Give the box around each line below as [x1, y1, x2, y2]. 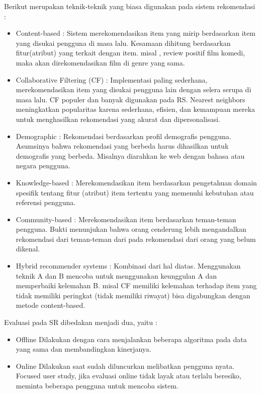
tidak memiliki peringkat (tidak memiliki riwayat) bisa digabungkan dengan [16, 290, 250, 300]
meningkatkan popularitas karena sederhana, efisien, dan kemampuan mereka [16, 104, 255, 114]
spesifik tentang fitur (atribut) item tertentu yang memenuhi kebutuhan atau [16, 187, 254, 198]
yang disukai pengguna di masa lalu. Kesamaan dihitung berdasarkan [16, 37, 231, 48]
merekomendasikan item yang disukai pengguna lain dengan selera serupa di [16, 84, 251, 95]
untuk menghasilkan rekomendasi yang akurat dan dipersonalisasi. [16, 113, 220, 124]
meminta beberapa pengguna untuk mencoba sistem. [16, 380, 179, 390]
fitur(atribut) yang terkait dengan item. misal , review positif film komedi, [16, 47, 245, 58]
